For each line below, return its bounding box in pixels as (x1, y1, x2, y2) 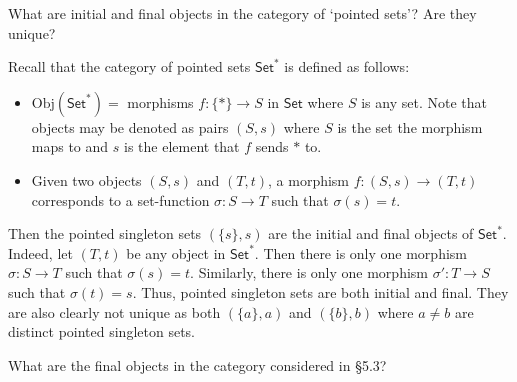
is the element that (124, 136, 240, 157)
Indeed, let (8, 242, 73, 263)
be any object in (126, 242, 226, 263)
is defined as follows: (284, 56, 410, 77)
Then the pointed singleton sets (8, 223, 202, 244)
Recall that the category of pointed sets (8, 56, 251, 77)
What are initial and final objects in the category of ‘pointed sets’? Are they (8, 3, 477, 23)
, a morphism (268, 169, 350, 190)
